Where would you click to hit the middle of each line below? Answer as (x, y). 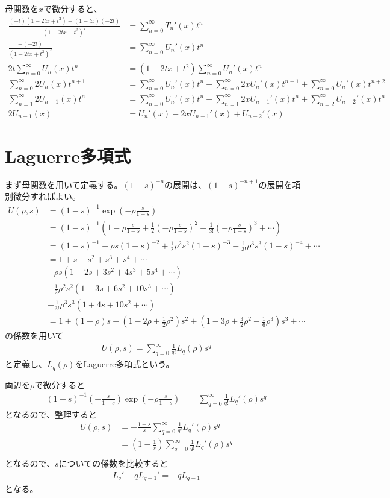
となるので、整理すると (51, 414)
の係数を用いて (34, 336)
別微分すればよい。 (43, 196)
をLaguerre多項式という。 (125, 364)
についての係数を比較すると (113, 463)
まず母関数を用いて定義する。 (64, 184)
